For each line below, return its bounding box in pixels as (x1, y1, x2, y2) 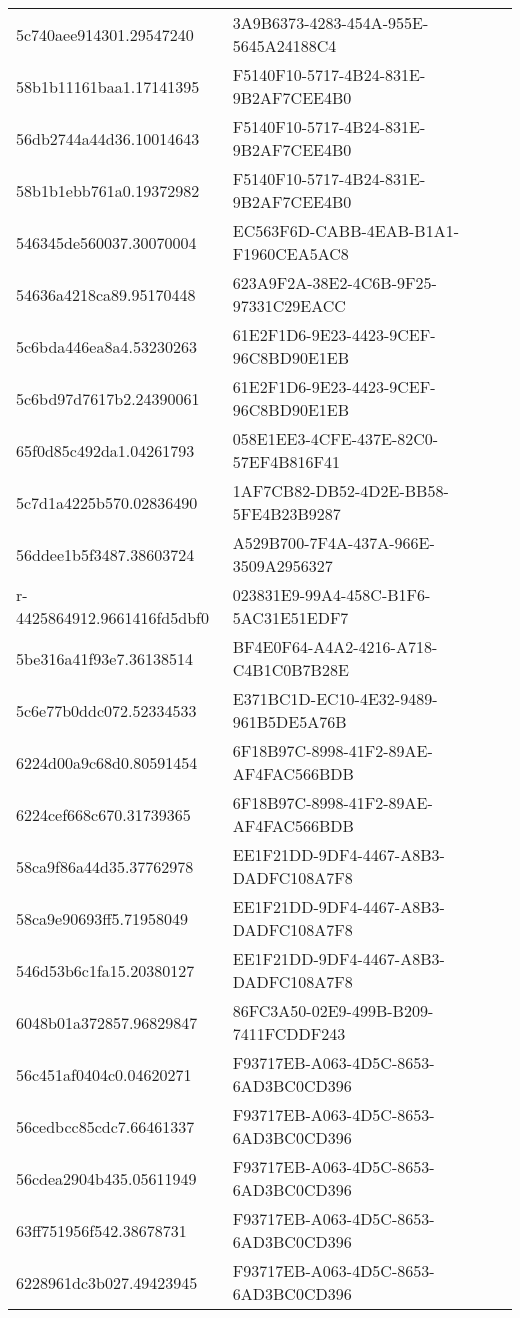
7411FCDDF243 (232, 1022, 346, 1045)
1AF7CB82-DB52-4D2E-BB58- (232, 479, 449, 502)
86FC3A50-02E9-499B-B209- (232, 999, 434, 1022)
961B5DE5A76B (232, 710, 347, 733)
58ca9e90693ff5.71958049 (16, 906, 188, 930)
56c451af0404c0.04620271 (16, 1062, 192, 1086)
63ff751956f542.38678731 (16, 1218, 187, 1242)
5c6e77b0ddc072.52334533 (16, 698, 197, 722)
